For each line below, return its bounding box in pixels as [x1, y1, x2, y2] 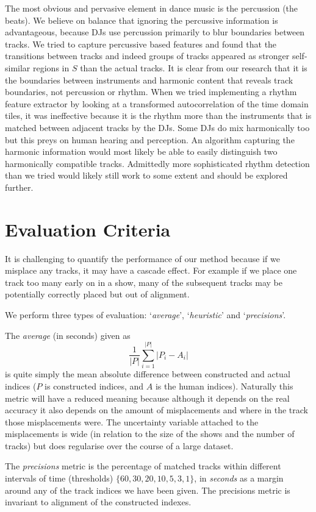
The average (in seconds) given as [5, 329, 131, 341]
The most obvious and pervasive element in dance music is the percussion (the [5, 2, 298, 14]
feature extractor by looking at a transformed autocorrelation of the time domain [5, 97, 309, 110]
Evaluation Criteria [5, 216, 171, 241]
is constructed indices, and [45, 379, 144, 392]
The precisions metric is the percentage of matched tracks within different [5, 460, 281, 472]
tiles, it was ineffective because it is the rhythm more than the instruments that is [5, 109, 312, 122]
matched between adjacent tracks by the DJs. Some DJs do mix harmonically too [5, 121, 310, 133]
